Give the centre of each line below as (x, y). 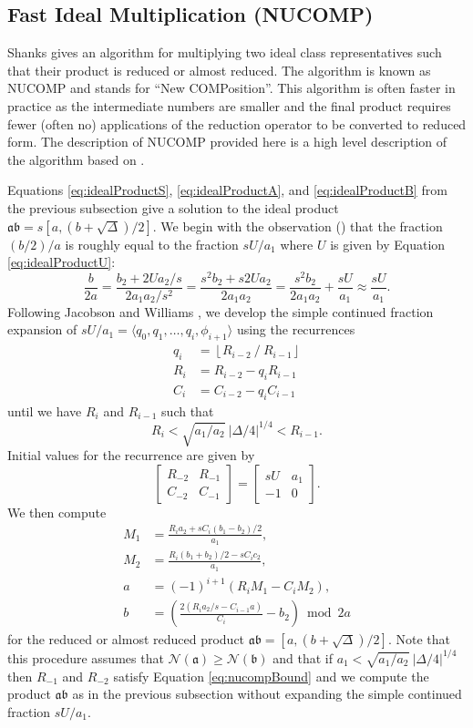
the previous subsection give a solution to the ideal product (173, 207)
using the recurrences (296, 329)
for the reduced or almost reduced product (126, 639)
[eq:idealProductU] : (62, 262)
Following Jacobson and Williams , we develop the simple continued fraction (221, 311)
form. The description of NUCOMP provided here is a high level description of (227, 142)
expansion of (42, 329)
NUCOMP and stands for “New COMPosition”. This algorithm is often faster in (231, 88)
